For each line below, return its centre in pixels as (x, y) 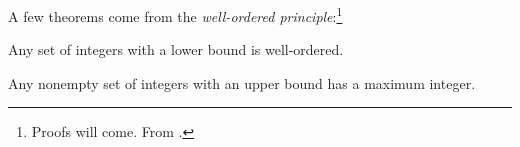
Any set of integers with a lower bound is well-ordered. (176, 49)
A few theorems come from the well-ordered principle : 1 (175, 14)
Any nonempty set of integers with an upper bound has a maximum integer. (242, 82)
